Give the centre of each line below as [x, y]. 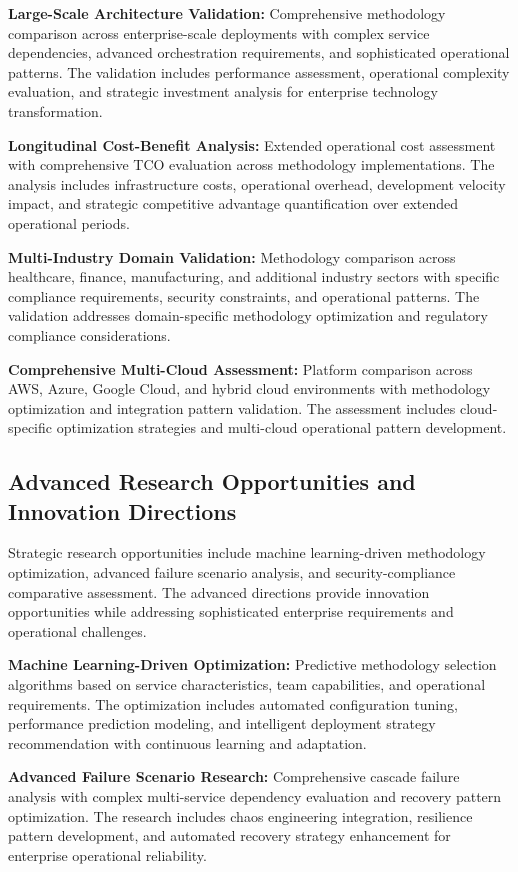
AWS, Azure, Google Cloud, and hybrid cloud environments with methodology [249, 388]
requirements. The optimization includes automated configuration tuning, [233, 703]
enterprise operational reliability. [107, 854]
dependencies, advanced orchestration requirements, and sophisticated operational [259, 52]
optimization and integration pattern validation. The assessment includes [232, 407]
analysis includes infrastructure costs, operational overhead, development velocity [257, 183]
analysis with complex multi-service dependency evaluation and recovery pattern [255, 796]
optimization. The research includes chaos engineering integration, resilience [240, 815]
